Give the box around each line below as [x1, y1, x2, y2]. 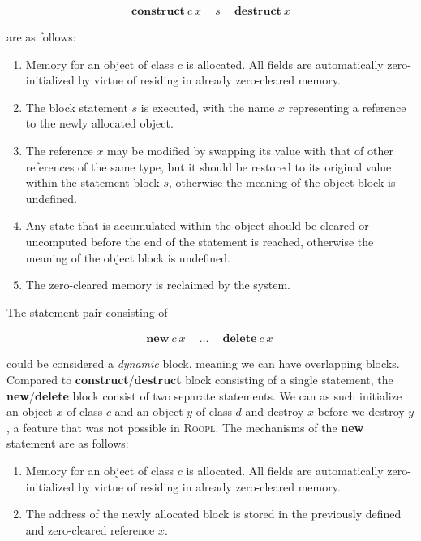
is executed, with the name [140, 98, 275, 115]
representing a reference [288, 98, 406, 115]
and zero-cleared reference [25, 521, 155, 538]
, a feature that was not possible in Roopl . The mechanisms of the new [6, 418, 364, 435]
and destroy [245, 403, 304, 420]
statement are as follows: [6, 435, 129, 452]
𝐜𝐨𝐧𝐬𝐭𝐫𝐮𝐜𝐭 [131, 6, 185, 18]
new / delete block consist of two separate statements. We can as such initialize [6, 387, 402, 404]
